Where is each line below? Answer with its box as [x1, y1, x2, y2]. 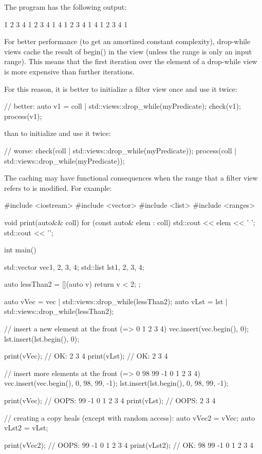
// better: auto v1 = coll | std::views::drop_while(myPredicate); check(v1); [4, 101, 241, 111]
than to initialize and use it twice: [4, 128, 111, 139]
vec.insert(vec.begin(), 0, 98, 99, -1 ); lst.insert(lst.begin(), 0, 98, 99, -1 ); [4, 378, 229, 388]
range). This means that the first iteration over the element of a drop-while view [4, 56, 257, 67]
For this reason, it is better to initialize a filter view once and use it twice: [4, 83, 237, 94]
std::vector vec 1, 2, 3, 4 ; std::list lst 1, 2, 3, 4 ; [4, 261, 144, 272]
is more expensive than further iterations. [4, 66, 135, 76]
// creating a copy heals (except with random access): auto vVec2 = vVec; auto [4, 412, 255, 423]
